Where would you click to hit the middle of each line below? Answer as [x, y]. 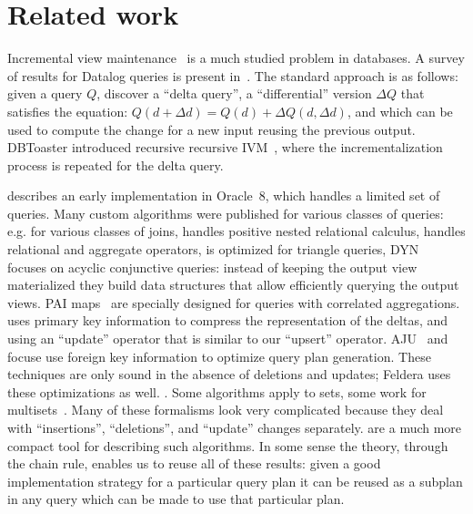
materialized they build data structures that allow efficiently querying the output [233, 285]
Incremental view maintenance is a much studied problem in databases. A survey [236, 58]
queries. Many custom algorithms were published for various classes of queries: [226, 213]
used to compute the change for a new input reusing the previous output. [211, 129]
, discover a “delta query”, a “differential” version [234, 93]
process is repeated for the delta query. [116, 164]
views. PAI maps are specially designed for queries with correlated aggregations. [234, 302]
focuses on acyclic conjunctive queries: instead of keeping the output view [212, 267]
